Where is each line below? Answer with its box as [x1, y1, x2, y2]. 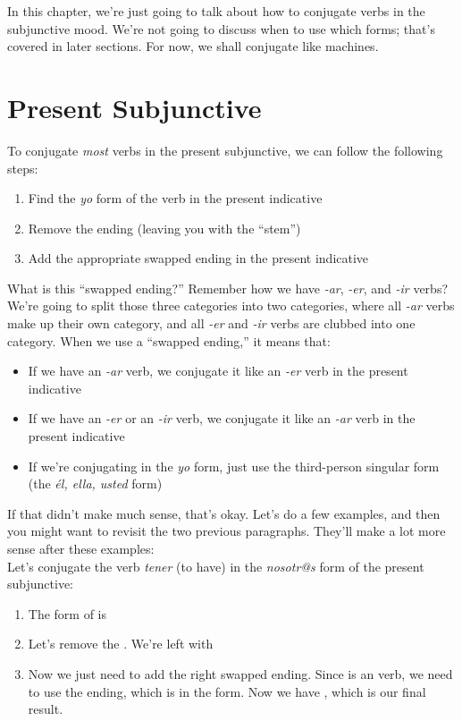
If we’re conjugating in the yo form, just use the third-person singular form [28, 456, 440, 475]
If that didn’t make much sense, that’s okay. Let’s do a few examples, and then [7, 504, 441, 522]
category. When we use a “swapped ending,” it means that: [7, 331, 331, 350]
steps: [7, 158, 38, 177]
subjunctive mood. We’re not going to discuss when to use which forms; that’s [7, 19, 435, 38]
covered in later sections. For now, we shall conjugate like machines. [7, 37, 379, 55]
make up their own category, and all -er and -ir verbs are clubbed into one [7, 314, 416, 333]
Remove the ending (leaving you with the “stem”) [28, 218, 301, 237]
